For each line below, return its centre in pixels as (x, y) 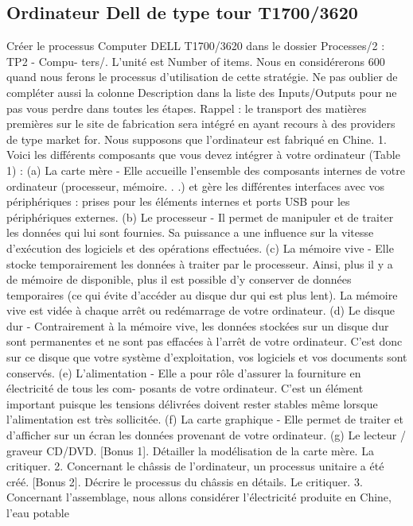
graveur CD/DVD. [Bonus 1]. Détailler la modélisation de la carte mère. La (190, 450)
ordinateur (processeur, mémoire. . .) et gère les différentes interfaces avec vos (196, 186)
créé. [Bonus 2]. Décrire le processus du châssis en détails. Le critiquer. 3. (185, 481)
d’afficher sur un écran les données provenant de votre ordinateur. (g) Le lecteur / (206, 435)
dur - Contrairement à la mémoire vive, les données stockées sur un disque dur (198, 325)
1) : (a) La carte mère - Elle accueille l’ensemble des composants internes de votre (206, 170)
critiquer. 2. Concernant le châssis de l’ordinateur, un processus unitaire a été (195, 466)
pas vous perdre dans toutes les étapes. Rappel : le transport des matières (187, 108)
